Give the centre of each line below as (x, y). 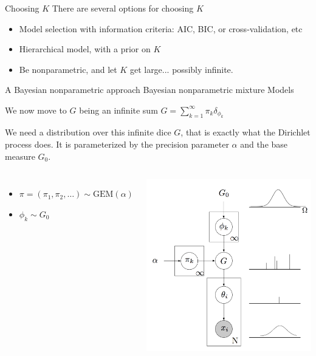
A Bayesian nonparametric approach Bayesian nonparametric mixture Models (149, 90)
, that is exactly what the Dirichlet (246, 132)
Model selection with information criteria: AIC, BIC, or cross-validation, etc (161, 28)
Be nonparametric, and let (68, 69)
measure (20, 156)
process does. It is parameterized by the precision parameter (117, 144)
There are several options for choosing (123, 8)
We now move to (36, 110)
